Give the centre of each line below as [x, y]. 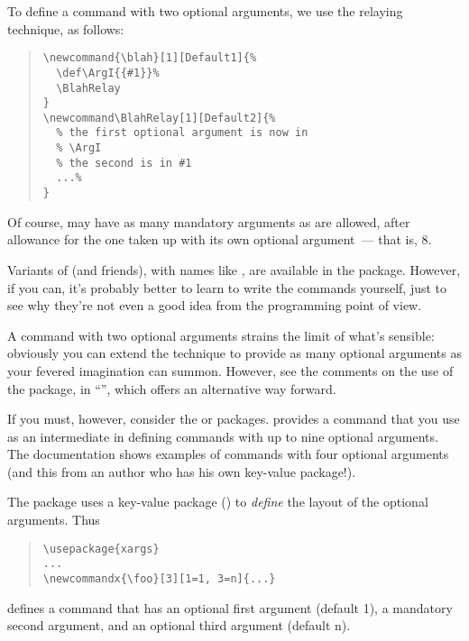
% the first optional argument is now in [182, 133]
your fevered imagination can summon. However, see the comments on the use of [230, 370]
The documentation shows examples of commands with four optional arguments [228, 454]
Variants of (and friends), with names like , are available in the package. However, [234, 269]
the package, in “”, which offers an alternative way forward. [172, 388]
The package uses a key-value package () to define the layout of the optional [218, 502]
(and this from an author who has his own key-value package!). [182, 471]
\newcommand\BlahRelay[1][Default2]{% [159, 118]
